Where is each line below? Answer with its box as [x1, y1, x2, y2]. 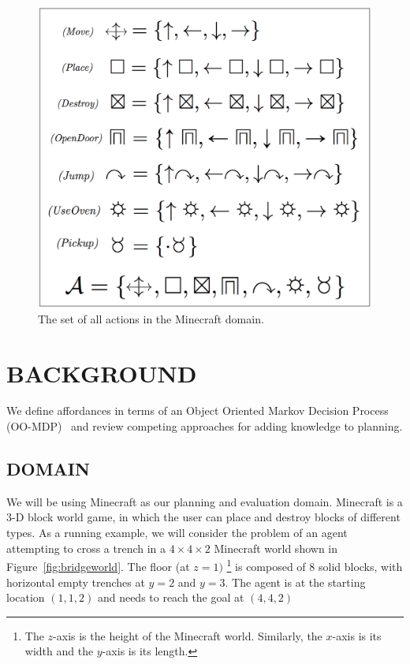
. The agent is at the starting [225, 573, 366, 590]
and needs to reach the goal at [97, 589, 244, 606]
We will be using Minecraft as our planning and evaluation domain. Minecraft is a [6, 493, 403, 509]
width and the [24, 643, 94, 659]
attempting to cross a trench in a [6, 539, 166, 556]
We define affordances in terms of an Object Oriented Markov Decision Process [6, 402, 389, 419]
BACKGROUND [6, 356, 197, 389]
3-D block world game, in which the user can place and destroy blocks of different [6, 509, 401, 525]
